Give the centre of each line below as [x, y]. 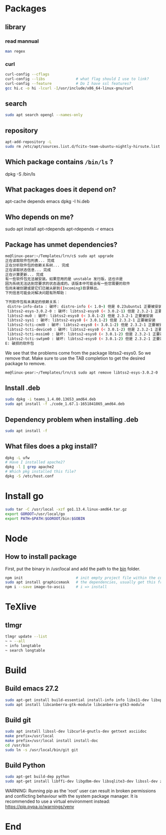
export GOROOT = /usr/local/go [35, 514]
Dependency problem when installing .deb [72, 419]
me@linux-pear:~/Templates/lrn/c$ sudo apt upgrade [59, 256]
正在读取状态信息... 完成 [28, 270]
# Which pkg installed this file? [41, 472]
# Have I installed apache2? [35, 462]
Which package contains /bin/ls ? [59, 162]
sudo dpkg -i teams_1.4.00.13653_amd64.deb [51, 399]
